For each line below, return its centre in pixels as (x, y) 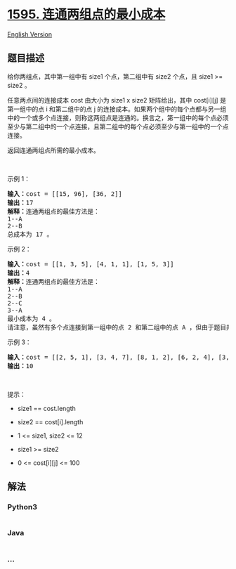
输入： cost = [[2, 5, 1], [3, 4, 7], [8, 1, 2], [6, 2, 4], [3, (118, 357)
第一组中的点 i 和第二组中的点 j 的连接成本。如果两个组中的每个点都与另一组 (117, 109)
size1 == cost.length (46, 408)
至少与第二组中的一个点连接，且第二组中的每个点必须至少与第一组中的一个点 (118, 126)
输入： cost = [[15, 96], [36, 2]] (65, 194)
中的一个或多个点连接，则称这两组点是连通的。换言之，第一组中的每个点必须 (118, 117)
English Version (30, 34)
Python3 (22, 507)
